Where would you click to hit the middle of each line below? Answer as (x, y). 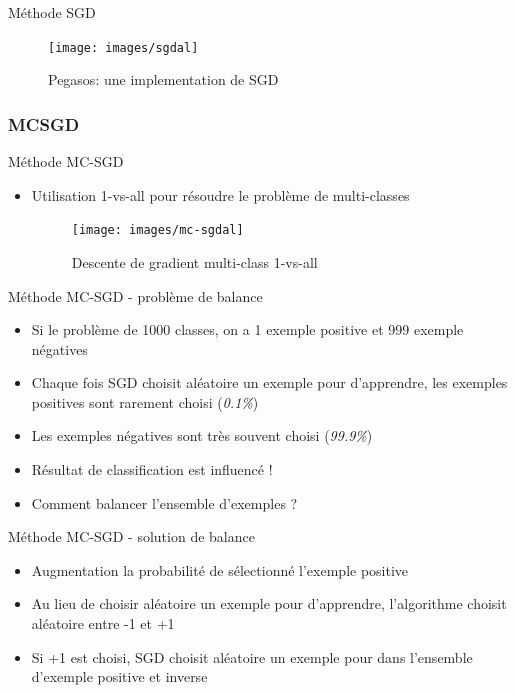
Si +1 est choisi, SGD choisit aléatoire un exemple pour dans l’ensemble (252, 656)
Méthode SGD (52, 12)
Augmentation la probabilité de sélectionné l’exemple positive (220, 569)
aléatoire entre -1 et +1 (103, 623)
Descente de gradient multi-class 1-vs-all (194, 261)
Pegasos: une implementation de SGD (163, 79)
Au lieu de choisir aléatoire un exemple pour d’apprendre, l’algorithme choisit (269, 603)
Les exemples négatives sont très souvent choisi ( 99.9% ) (202, 435)
